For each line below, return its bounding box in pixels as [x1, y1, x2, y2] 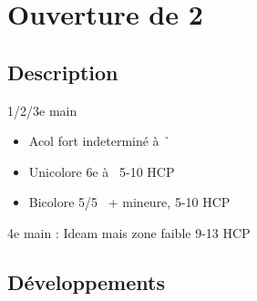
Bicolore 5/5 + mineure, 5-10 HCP [28, 192, 231, 212]
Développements [7, 267, 165, 296]
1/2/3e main [7, 100, 77, 119]
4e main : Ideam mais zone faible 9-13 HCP [7, 223, 251, 242]
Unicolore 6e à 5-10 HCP [28, 161, 175, 181]
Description [7, 57, 118, 86]
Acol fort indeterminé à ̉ [28, 131, 170, 150]
